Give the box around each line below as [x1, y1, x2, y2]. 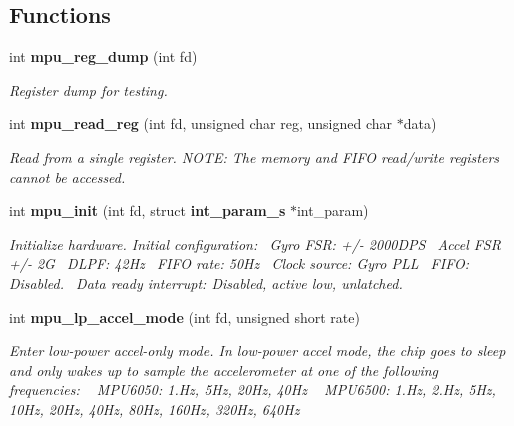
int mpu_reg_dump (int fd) [9, 46, 198, 67]
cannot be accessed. [9, 166, 126, 187]
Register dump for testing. [9, 79, 168, 100]
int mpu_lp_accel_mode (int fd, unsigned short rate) [9, 306, 360, 327]
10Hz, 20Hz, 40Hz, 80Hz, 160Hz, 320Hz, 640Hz [9, 398, 300, 419]
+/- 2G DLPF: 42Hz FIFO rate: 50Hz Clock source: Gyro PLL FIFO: [9, 253, 469, 274]
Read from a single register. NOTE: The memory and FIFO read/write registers [9, 146, 500, 167]
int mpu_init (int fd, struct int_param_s [9, 200, 286, 221]
